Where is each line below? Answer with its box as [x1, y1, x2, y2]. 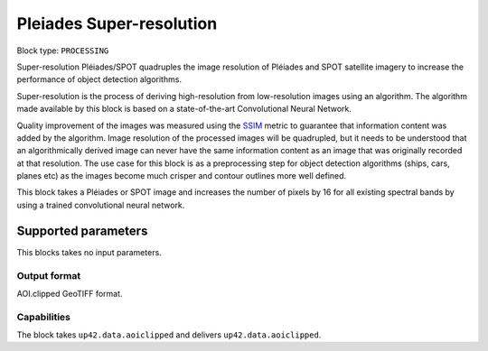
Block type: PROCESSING [16, 45, 109, 56]
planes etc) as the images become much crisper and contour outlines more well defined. [16, 171, 347, 181]
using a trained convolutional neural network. [16, 199, 185, 210]
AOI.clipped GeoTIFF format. [16, 288, 123, 299]
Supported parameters [16, 223, 148, 238]
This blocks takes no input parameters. [16, 246, 162, 257]
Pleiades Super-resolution [16, 14, 218, 33]
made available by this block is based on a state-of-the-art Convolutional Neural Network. [16, 104, 352, 115]
